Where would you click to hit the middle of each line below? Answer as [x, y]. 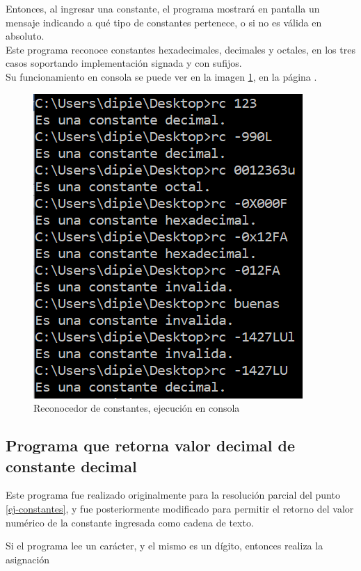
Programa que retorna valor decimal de [151, 445]
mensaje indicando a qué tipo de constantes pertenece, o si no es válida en [164, 22]
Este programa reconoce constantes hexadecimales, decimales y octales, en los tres [180, 49]
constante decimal [71, 466]
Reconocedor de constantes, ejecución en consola [137, 408]
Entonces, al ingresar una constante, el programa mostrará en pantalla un [163, 8]
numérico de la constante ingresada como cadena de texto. [130, 522]
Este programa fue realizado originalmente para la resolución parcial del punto [173, 495]
